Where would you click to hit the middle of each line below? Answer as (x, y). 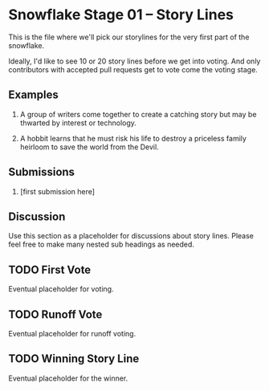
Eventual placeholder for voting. (61, 289)
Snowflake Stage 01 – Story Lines (121, 15)
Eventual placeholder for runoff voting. (72, 334)
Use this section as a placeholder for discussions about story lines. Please (131, 236)
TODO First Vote (50, 269)
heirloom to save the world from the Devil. (89, 147)
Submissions (41, 172)
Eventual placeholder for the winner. (68, 378)
